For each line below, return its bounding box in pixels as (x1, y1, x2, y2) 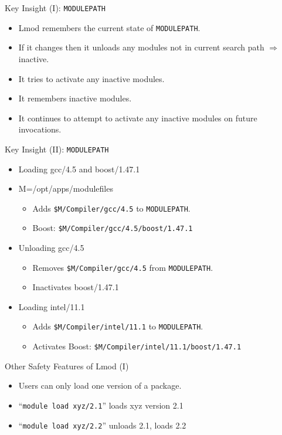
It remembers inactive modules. (18, 92, 132, 104)
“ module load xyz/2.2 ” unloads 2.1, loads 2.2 (18, 419, 186, 431)
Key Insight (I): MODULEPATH (5, 2, 106, 13)
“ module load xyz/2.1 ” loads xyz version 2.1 (18, 399, 184, 411)
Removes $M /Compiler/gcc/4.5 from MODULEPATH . (32, 261, 213, 273)
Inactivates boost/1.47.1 (32, 281, 119, 293)
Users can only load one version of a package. (18, 379, 182, 392)
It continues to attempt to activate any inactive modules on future (18, 111, 257, 124)
